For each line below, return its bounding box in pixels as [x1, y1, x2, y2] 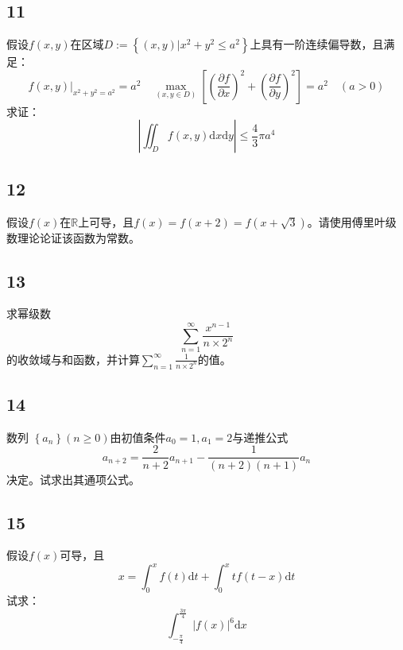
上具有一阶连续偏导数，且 [250, 36, 384, 52]
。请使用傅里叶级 [307, 213, 397, 230]
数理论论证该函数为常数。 [6, 229, 140, 246]
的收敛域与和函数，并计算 [6, 350, 140, 367]
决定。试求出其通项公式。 [6, 470, 140, 487]
